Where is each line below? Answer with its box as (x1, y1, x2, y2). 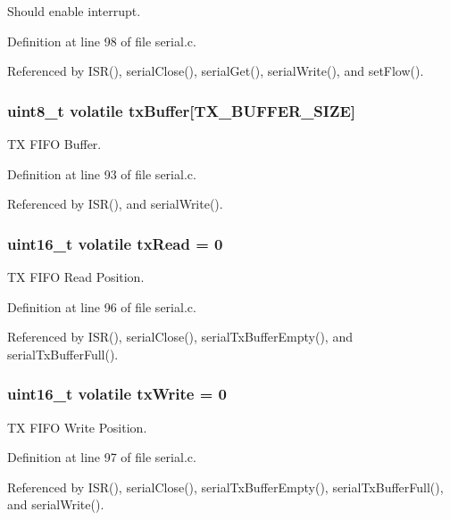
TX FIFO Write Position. (7, 417, 147, 436)
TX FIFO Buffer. (7, 135, 102, 153)
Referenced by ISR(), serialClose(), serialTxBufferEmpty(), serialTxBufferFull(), (7, 477, 444, 496)
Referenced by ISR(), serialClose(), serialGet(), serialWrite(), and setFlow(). (7, 62, 424, 80)
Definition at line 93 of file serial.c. (7, 164, 196, 183)
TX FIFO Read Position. (7, 268, 145, 285)
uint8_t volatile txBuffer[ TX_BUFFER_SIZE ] (7, 99, 356, 121)
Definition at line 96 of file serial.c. (7, 297, 196, 316)
